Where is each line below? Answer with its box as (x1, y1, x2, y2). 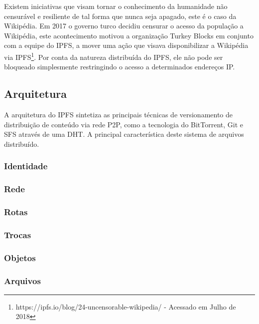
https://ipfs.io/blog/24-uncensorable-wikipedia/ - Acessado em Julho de (15, 301, 236, 312)
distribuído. (4, 138, 39, 149)
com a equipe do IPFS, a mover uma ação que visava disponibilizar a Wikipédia (4, 40, 249, 50)
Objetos (4, 251, 36, 264)
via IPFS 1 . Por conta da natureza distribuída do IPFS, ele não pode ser (4, 50, 223, 62)
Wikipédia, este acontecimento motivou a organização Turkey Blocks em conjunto (4, 30, 254, 40)
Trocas (4, 228, 31, 241)
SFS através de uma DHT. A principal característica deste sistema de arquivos (4, 129, 244, 139)
